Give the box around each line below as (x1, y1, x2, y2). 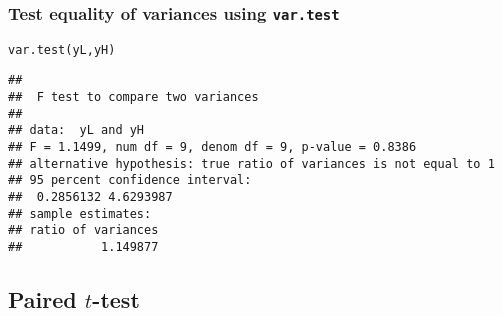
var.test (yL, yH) (8, 42, 116, 57)
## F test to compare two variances (8, 90, 259, 105)
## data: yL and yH (8, 123, 145, 138)
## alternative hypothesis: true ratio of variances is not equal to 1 (8, 156, 495, 171)
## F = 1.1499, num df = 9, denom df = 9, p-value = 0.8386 (8, 140, 417, 155)
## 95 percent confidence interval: (8, 173, 252, 188)
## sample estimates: (8, 206, 152, 221)
